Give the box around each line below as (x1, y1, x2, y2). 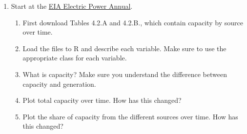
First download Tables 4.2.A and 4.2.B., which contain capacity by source (22, 17, 244, 27)
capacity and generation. (22, 78, 96, 89)
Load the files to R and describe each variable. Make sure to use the (22, 43, 226, 53)
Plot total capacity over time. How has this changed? (22, 95, 182, 105)
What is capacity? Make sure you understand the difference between (22, 69, 227, 79)
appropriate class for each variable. (22, 53, 127, 63)
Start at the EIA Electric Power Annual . (11, 1, 133, 11)
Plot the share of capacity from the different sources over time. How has (22, 111, 238, 121)
